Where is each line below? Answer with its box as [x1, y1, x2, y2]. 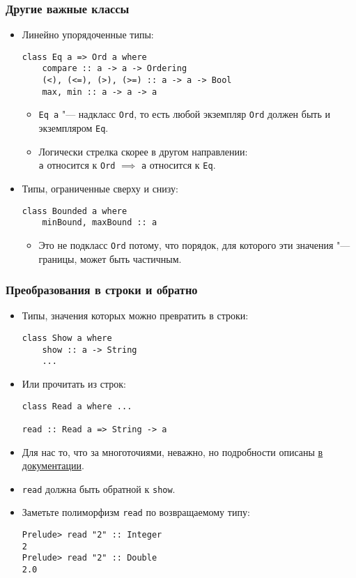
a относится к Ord [38, 158, 116, 172]
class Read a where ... [22, 401, 132, 411]
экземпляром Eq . [38, 121, 109, 135]
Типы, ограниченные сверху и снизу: [22, 181, 178, 195]
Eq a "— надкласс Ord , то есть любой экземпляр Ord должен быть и [38, 107, 330, 121]
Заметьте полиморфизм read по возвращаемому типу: [22, 505, 250, 519]
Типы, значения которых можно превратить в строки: [22, 308, 249, 323]
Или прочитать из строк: [22, 376, 126, 390]
